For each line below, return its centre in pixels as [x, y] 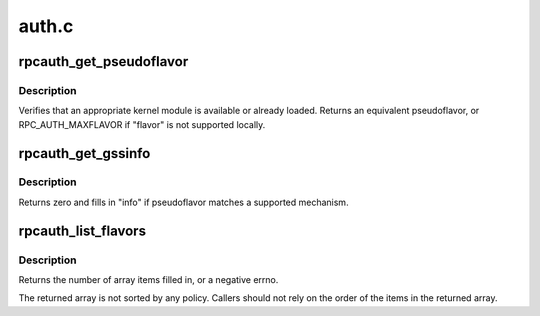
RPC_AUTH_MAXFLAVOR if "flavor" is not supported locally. [142, 124]
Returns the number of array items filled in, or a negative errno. [148, 280]
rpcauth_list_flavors [82, 230]
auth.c [46, 26]
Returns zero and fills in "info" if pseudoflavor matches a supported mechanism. [183, 202]
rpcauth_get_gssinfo [84, 153]
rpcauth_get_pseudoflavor [103, 61]
